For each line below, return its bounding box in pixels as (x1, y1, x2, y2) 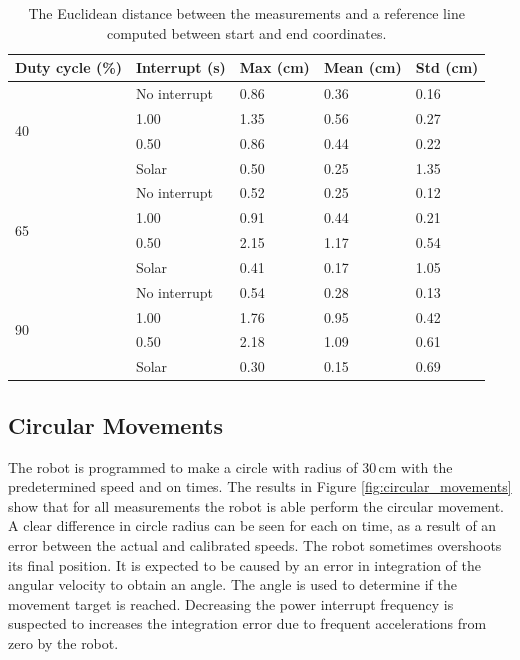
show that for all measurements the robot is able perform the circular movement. (8, 495, 504, 516)
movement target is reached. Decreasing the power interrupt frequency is (8, 593, 454, 614)
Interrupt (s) (135, 57, 226, 78)
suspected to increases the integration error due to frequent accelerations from (8, 613, 487, 634)
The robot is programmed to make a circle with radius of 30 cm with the (8, 456, 453, 477)
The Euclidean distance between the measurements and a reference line (28, 3, 465, 23)
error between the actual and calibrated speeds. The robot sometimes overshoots (8, 534, 502, 555)
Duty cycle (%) (15, 57, 122, 78)
